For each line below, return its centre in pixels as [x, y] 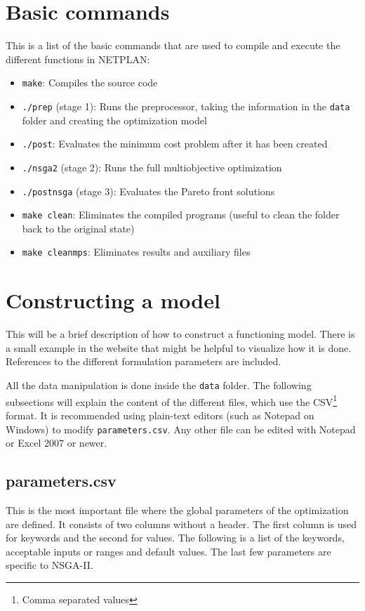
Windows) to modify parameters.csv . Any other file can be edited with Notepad [181, 429]
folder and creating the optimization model [114, 120]
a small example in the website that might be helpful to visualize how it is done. [179, 347]
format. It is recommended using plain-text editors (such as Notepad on [160, 415]
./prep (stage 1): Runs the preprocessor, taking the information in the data [186, 106]
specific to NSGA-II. [49, 565]
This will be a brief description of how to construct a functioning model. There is [180, 334]
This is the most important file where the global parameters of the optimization [177, 510]
